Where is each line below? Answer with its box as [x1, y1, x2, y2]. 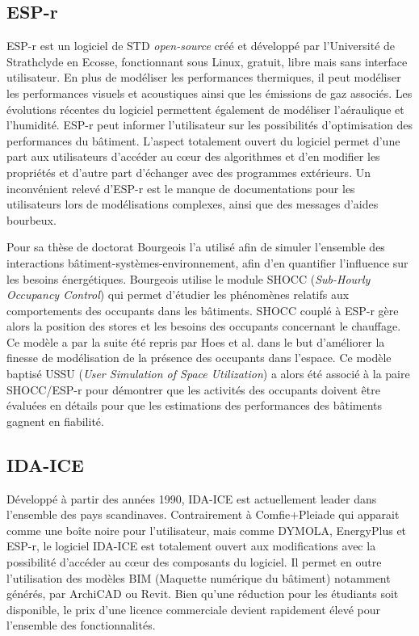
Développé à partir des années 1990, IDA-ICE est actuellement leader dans [6, 490, 377, 507]
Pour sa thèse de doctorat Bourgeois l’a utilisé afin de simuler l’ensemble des [6, 238, 385, 255]
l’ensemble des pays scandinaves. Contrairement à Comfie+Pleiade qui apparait [6, 506, 400, 523]
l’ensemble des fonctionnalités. [6, 617, 156, 634]
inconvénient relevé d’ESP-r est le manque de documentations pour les [6, 179, 355, 196]
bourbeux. [6, 211, 57, 228]
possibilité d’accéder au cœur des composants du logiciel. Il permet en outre [6, 554, 382, 571]
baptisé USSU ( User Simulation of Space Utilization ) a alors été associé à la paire [6, 365, 410, 382]
